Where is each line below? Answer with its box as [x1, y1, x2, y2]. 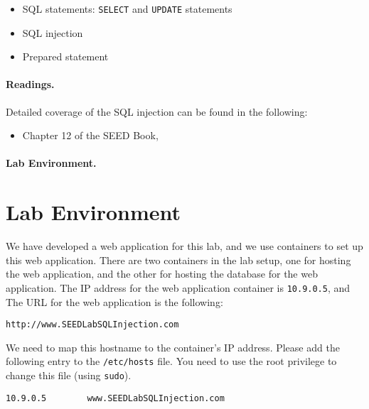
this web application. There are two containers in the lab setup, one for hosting [6, 252, 351, 267]
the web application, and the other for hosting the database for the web [6, 266, 318, 281]
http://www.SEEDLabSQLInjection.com [6, 320, 179, 330]
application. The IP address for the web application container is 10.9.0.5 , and [6, 280, 351, 295]
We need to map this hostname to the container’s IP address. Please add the [6, 339, 340, 354]
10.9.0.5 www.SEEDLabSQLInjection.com [6, 393, 225, 403]
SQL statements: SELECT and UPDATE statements [22, 1, 232, 16]
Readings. [6, 77, 55, 92]
